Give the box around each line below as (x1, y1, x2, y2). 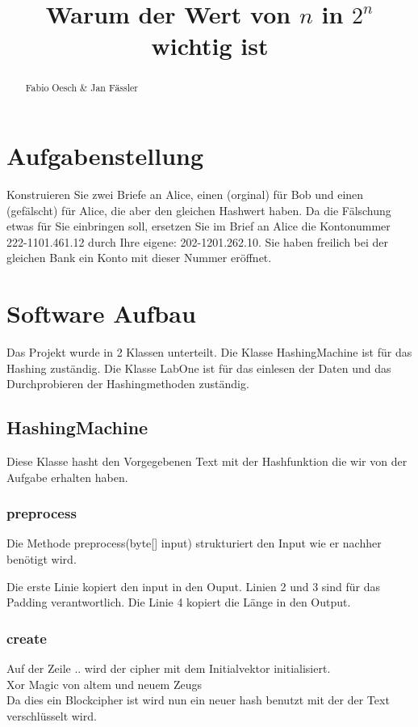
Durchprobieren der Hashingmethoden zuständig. (6, 375, 249, 392)
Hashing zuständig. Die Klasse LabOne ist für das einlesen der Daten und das (6, 359, 391, 376)
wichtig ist (151, 29, 269, 62)
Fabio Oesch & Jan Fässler (25, 81, 138, 95)
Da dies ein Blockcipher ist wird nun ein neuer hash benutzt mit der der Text (6, 691, 390, 708)
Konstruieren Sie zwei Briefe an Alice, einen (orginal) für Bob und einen (6, 185, 364, 202)
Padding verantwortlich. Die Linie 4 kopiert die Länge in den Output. (6, 594, 351, 611)
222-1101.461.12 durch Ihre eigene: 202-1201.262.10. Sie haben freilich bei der (6, 233, 389, 250)
